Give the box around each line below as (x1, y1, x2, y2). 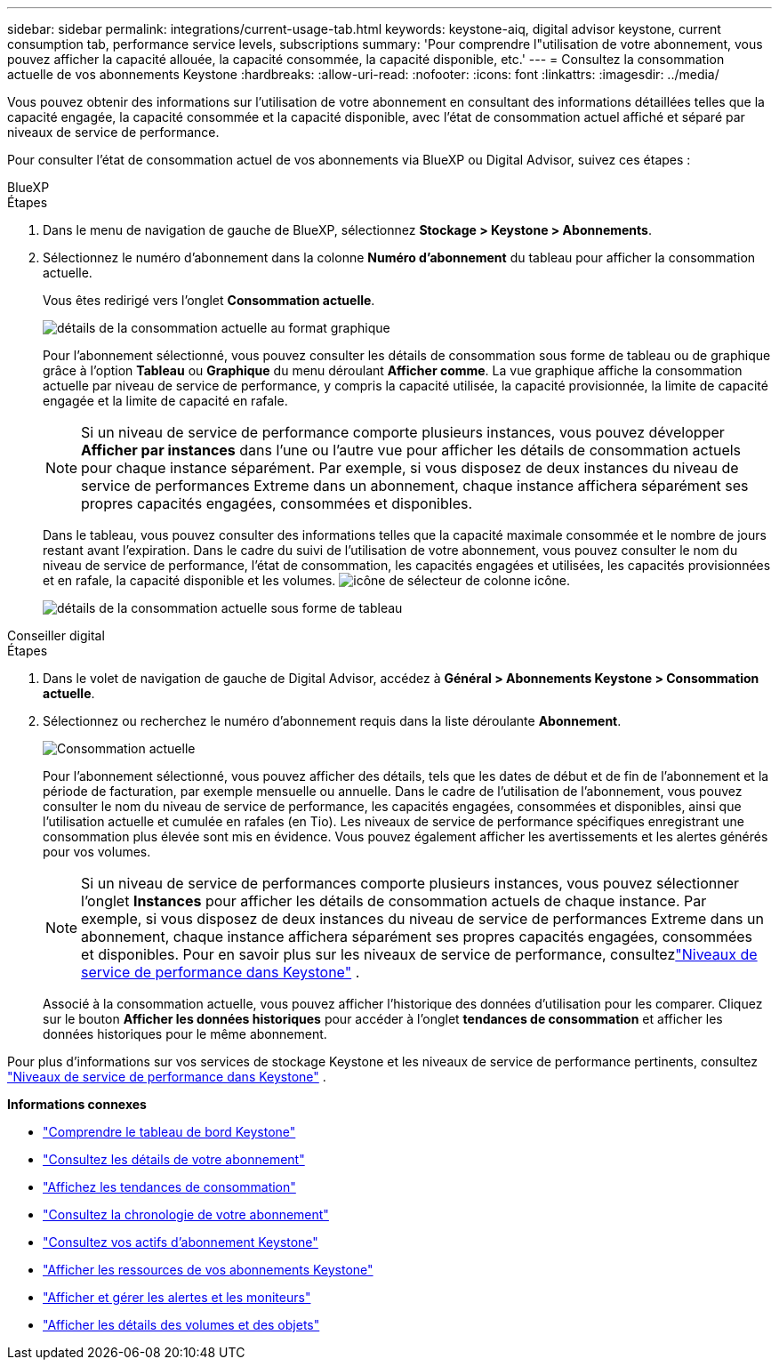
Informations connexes (7, 1097, 147, 1112)
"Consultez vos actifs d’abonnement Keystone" (43, 1234, 318, 1250)
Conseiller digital (7, 628, 105, 643)
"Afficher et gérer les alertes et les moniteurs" (43, 1290, 311, 1305)
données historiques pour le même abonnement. (43, 1026, 327, 1041)
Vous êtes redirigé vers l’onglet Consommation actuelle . (43, 293, 375, 308)
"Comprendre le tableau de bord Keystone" (43, 1124, 296, 1139)
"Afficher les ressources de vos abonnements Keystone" (43, 1262, 373, 1277)
